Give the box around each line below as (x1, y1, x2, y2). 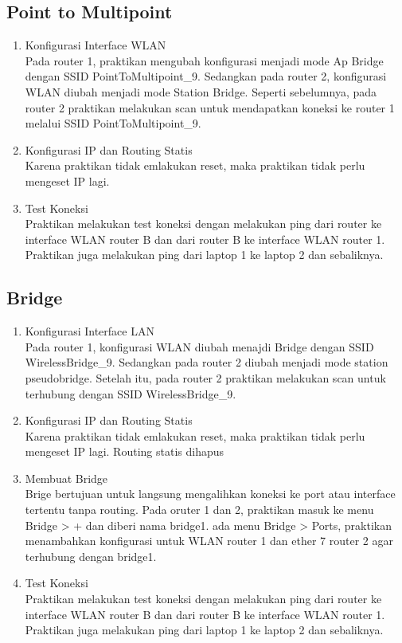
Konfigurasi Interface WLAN (25, 37, 166, 53)
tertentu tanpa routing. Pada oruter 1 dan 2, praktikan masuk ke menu (25, 501, 374, 518)
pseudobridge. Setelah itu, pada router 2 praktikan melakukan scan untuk (25, 369, 386, 386)
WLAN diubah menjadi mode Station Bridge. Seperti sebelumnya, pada (25, 83, 377, 100)
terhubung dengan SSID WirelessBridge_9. (25, 385, 236, 402)
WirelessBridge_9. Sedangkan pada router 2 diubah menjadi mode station (25, 354, 388, 371)
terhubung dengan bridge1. (25, 547, 157, 564)
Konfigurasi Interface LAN (25, 323, 154, 339)
